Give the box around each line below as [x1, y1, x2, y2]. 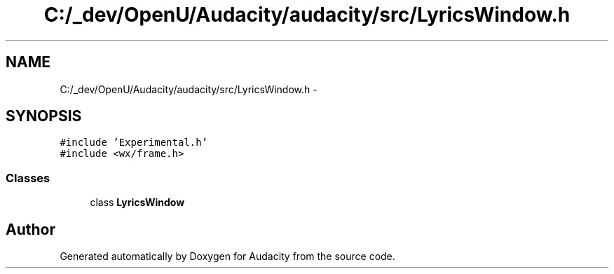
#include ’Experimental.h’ [60, 137, 208, 149]
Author [6, 220, 55, 238]
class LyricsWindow [90, 196, 185, 209]
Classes [6, 170, 50, 185]
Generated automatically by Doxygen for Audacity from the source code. [60, 250, 395, 263]
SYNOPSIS [6, 107, 82, 125]
